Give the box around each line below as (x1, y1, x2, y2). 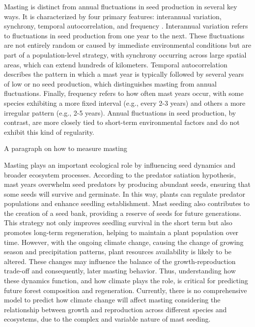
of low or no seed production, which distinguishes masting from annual (4, 78, 217, 89)
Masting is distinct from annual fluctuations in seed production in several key (4, 1, 237, 11)
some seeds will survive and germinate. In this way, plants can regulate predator (4, 188, 246, 199)
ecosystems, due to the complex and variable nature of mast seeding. (4, 314, 211, 324)
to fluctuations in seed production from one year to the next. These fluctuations (4, 30, 245, 40)
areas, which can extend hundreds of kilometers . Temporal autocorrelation (4, 59, 227, 69)
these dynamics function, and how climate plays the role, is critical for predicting (4, 275, 248, 286)
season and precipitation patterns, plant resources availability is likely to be (4, 246, 232, 257)
